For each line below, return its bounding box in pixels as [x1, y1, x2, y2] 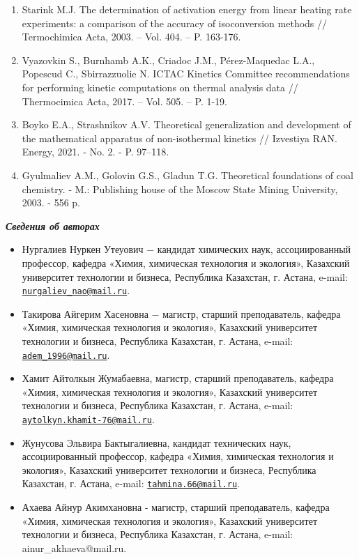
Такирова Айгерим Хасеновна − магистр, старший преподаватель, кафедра [22, 306, 341, 321]
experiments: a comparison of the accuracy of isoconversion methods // [22, 15, 328, 30]
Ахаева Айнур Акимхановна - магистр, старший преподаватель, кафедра [22, 500, 330, 514]
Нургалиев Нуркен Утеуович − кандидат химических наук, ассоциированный [22, 242, 351, 256]
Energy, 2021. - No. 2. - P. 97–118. [22, 144, 169, 159]
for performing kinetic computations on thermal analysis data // [22, 79, 298, 94]
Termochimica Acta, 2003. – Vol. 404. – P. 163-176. [22, 29, 241, 44]
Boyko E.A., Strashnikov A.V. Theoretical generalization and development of [22, 117, 351, 132]
